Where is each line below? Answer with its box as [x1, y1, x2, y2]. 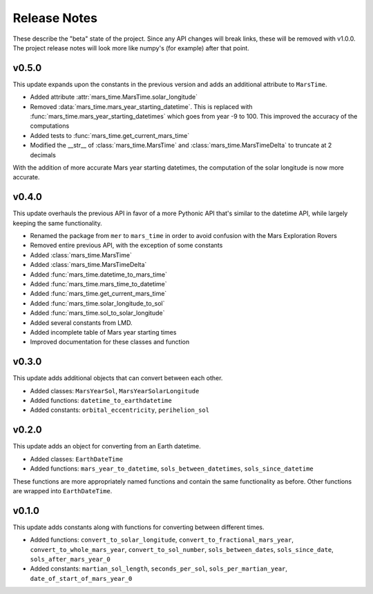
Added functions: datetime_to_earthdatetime [30, 397, 172, 405]
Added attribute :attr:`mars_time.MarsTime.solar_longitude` [30, 93, 198, 101]
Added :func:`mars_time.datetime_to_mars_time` [30, 270, 167, 279]
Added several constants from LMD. [30, 318, 133, 327]
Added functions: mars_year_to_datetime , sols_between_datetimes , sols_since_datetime [30, 464, 314, 473]
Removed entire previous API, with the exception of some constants [30, 241, 223, 250]
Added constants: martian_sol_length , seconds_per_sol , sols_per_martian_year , [30, 564, 288, 573]
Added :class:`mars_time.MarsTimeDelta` [30, 261, 147, 269]
